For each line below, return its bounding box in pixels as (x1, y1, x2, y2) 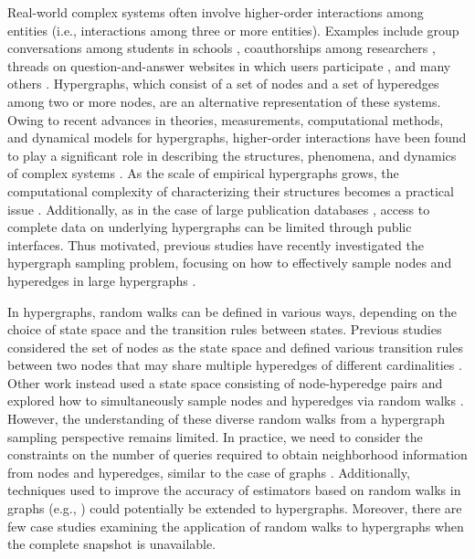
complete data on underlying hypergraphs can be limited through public (7, 217, 412, 237)
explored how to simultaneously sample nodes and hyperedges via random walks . (7, 391, 464, 410)
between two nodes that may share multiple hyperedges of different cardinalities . (7, 355, 462, 374)
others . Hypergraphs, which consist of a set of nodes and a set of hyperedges (7, 74, 439, 93)
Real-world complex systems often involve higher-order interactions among (7, 3, 424, 21)
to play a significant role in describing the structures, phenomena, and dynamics (7, 145, 457, 164)
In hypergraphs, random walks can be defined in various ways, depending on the (7, 301, 458, 321)
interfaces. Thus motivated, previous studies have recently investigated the (7, 235, 424, 254)
